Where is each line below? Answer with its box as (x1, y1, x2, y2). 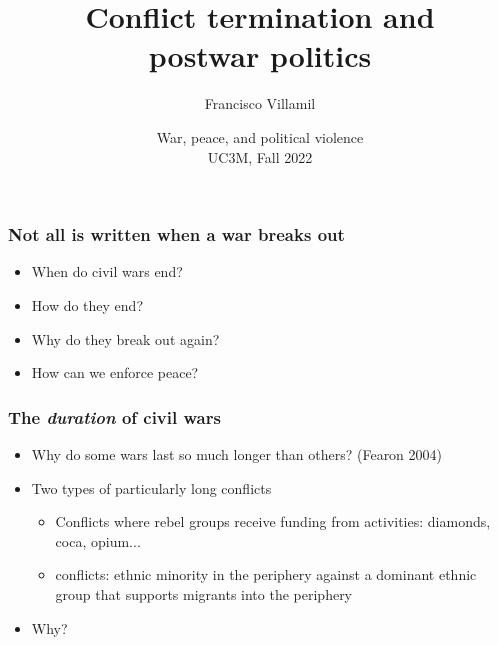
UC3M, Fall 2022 (207, 146, 313, 167)
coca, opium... (55, 530, 141, 551)
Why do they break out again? (31, 328, 220, 349)
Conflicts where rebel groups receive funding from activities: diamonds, (55, 511, 491, 532)
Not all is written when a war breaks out (8, 222, 345, 247)
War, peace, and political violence (156, 126, 364, 147)
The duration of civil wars (8, 404, 221, 429)
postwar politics (148, 35, 372, 76)
